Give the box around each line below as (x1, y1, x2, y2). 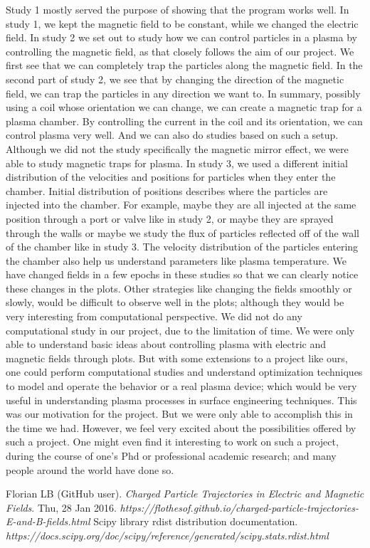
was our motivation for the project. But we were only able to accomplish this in (6, 406, 353, 421)
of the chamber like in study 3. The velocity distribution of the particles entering (6, 239, 359, 254)
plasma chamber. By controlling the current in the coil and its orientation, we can (6, 113, 363, 128)
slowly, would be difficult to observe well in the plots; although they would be (6, 295, 344, 310)
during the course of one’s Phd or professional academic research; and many (6, 448, 337, 463)
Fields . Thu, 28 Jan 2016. (6, 500, 117, 515)
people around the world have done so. (6, 462, 174, 477)
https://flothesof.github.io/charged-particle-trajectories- (120, 500, 359, 515)
